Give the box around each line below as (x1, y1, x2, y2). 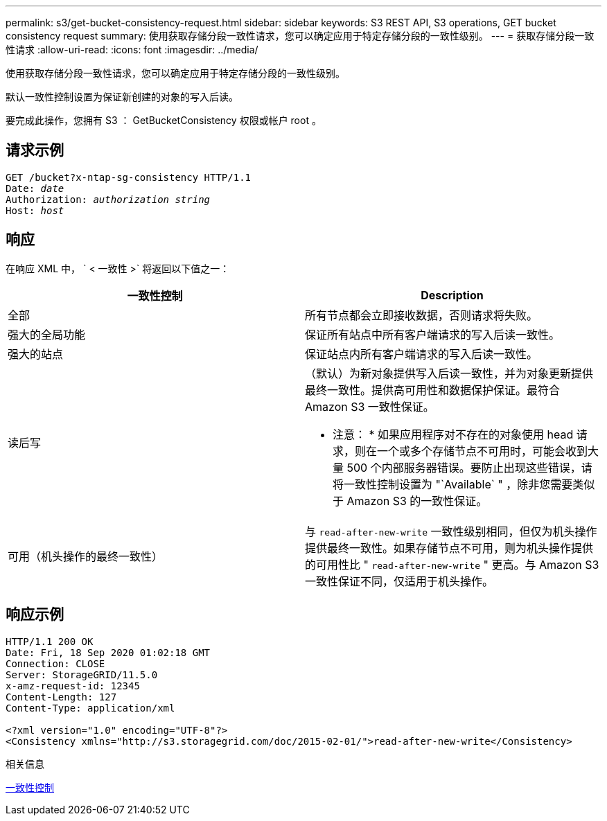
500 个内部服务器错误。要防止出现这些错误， (346, 460, 581, 475)
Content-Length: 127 (6, 691, 117, 703)
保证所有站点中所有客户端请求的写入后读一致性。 (305, 327, 561, 342)
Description (421, 288, 484, 302)
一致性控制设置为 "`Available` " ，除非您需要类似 (344, 477, 595, 491)
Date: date (6, 182, 64, 194)
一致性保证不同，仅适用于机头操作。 (305, 574, 494, 588)
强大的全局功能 (8, 327, 86, 342)
